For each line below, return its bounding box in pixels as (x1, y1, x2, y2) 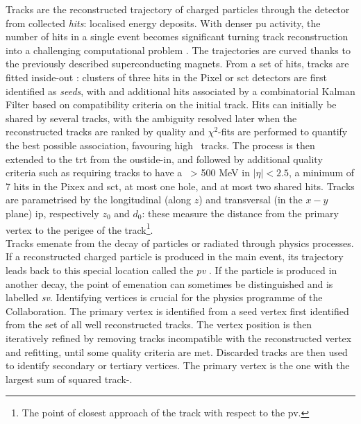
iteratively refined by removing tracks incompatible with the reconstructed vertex (6, 330, 352, 345)
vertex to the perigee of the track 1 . (6, 220, 153, 237)
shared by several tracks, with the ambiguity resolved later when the (6, 110, 297, 125)
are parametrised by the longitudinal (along (6, 192, 192, 207)
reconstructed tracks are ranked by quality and (6, 124, 205, 139)
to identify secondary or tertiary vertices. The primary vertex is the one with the (6, 358, 350, 373)
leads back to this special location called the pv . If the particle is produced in (6, 262, 337, 277)
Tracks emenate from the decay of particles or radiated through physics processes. (6, 235, 354, 250)
